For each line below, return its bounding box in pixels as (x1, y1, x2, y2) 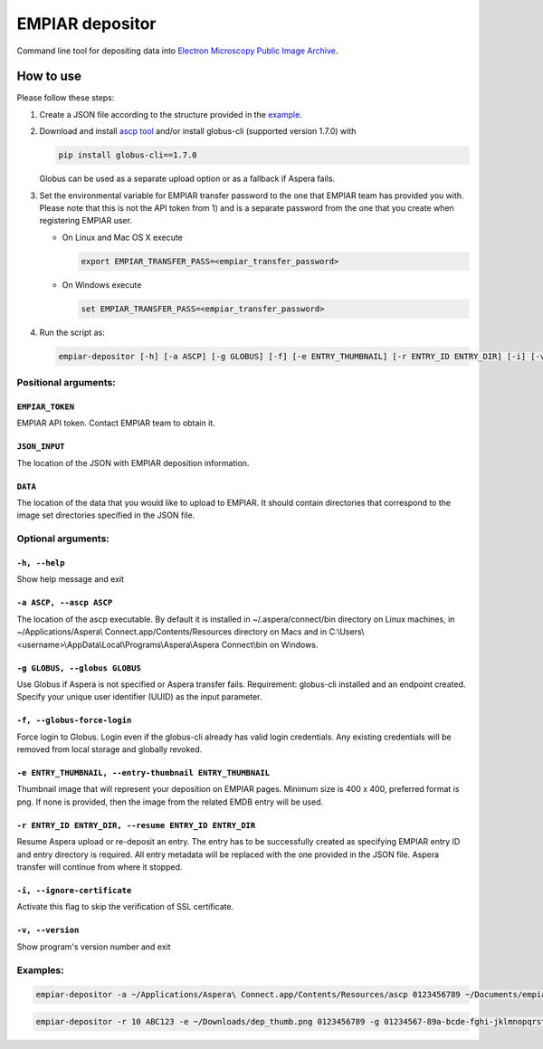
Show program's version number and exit (16, 941, 171, 952)
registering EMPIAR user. (39, 215, 133, 226)
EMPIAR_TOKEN (16, 401, 75, 412)
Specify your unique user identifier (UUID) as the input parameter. (16, 691, 262, 702)
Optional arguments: (16, 532, 110, 545)
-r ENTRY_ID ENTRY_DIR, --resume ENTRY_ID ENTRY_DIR (16, 820, 256, 830)
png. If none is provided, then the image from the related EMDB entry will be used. (16, 796, 324, 807)
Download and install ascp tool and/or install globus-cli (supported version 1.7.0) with (39, 126, 357, 137)
